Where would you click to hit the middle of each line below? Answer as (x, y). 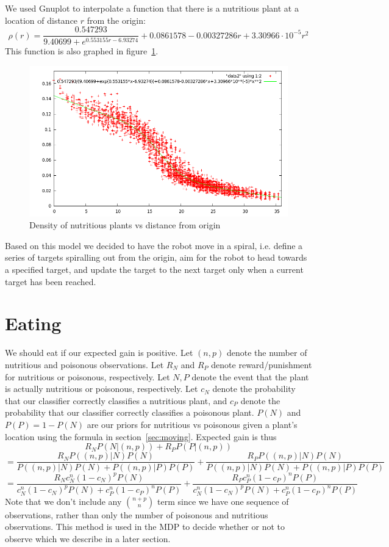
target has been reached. (51, 281)
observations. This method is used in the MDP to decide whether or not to (145, 527)
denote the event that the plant (250, 376)
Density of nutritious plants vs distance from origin (125, 225)
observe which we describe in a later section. (88, 538)
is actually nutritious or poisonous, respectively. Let (102, 389)
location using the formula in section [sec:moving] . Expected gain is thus (141, 436)
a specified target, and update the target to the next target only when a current (154, 270)
